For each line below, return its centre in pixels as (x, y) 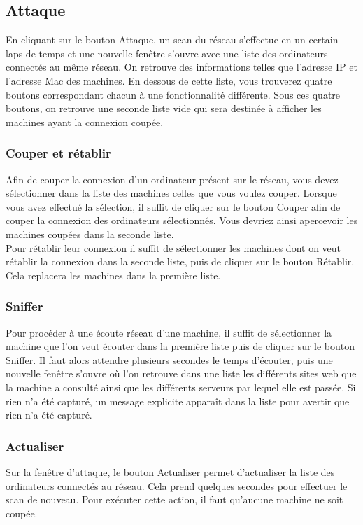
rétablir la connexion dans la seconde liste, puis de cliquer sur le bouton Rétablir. (180, 261)
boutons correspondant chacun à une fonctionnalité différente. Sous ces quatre (173, 94)
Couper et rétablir (58, 153)
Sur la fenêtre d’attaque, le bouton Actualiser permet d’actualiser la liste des (170, 471)
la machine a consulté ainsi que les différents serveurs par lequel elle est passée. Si (181, 387)
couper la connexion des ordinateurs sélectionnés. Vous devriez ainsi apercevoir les (182, 220)
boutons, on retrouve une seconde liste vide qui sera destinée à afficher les (164, 108)
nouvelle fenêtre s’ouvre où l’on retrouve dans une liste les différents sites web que (181, 373)
